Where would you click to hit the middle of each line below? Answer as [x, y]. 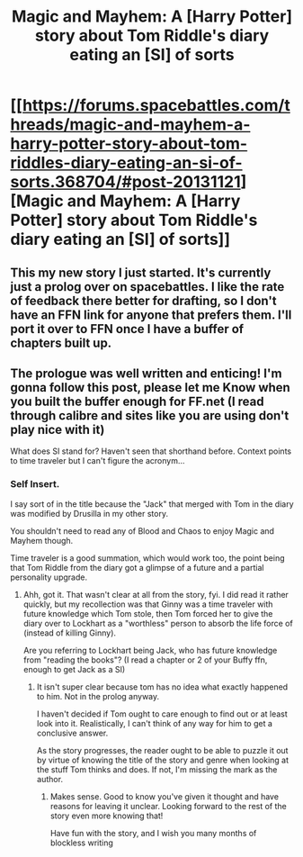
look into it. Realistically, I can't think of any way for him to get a [155, 723]
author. [50, 779]
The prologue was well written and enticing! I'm [146, 373]
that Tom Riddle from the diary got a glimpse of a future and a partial [137, 567]
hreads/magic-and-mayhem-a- [130, 125]
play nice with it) [58, 429]
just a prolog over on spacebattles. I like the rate [147, 287]
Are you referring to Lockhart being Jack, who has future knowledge [150, 650]
